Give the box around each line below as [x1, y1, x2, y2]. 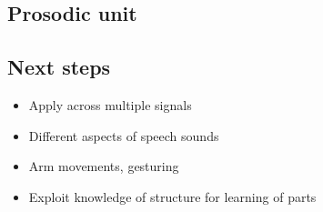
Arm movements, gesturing [28, 156, 179, 176]
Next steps [7, 53, 111, 81]
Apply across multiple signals [28, 95, 192, 114]
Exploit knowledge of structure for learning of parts [28, 187, 317, 206]
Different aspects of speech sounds [28, 126, 219, 145]
